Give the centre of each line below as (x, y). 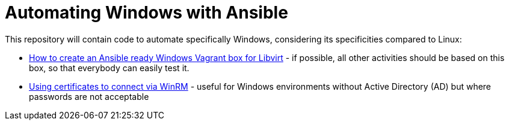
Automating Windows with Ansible (147, 13)
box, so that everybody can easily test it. (109, 68)
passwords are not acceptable (89, 96)
